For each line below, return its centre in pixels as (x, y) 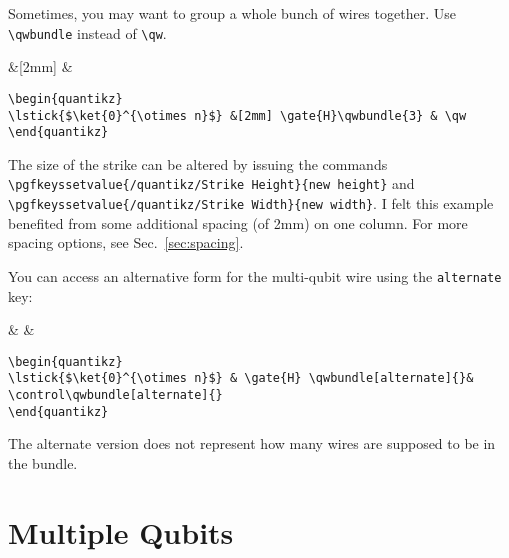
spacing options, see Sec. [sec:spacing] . (126, 242)
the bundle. (43, 462)
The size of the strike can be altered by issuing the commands (198, 163)
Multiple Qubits (121, 531)
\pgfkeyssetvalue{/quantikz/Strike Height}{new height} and (211, 183)
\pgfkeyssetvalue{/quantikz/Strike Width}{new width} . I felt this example (251, 203)
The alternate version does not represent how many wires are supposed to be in (252, 443)
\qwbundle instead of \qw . (87, 32)
